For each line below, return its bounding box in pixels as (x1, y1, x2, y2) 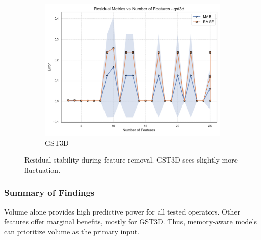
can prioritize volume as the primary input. (4, 226, 140, 236)
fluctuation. (24, 164, 61, 175)
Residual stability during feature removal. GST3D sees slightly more (24, 154, 238, 165)
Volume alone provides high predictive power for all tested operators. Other (4, 206, 240, 217)
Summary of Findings (4, 186, 95, 199)
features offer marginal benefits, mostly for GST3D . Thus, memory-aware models (4, 216, 257, 227)
